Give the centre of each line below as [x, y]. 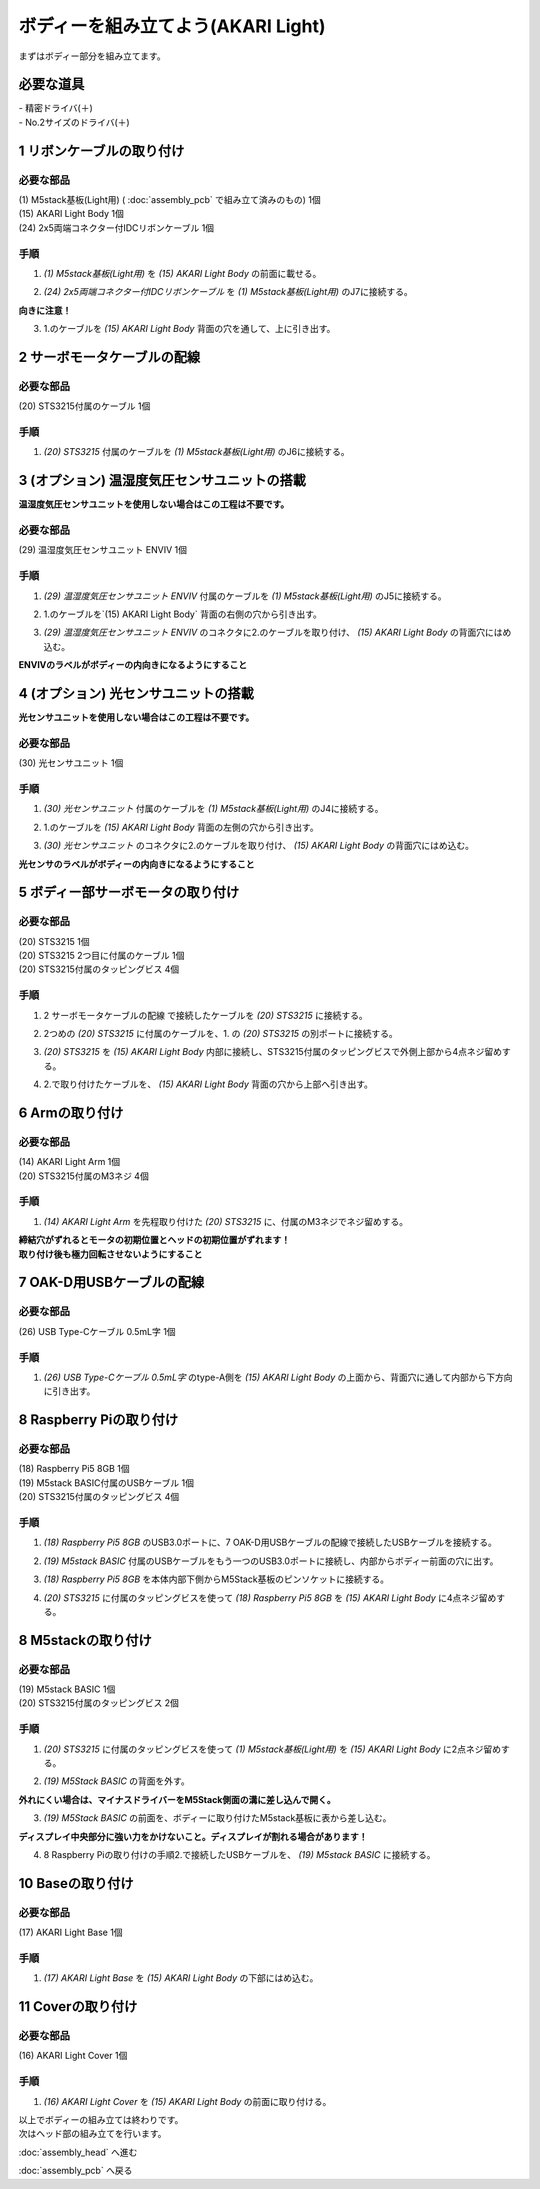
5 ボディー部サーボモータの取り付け [129, 892]
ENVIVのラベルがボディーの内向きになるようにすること [133, 665]
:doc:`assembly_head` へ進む [78, 2152]
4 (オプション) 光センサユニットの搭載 [136, 693]
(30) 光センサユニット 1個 [71, 763]
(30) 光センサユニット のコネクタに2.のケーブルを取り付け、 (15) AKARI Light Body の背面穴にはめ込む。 [259, 846]
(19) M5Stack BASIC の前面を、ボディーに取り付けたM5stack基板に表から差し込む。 [217, 1818]
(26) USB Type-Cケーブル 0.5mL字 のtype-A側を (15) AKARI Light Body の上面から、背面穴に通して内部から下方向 [278, 1377]
